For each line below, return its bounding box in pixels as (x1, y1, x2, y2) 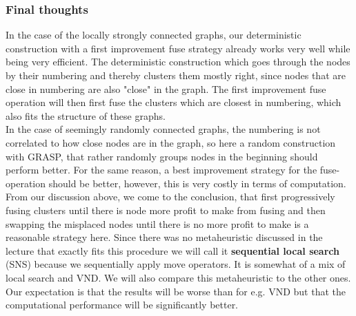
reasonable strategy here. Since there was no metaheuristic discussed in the (6, 230, 323, 244)
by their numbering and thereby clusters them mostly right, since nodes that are (6, 68, 346, 82)
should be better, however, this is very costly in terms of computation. (48, 176, 346, 190)
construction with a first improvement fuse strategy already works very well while (6, 41, 350, 55)
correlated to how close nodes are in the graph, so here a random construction (6, 135, 336, 149)
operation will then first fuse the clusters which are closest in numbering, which (6, 95, 342, 109)
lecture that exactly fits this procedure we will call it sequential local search (6, 243, 339, 257)
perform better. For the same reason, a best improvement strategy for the (6, 162, 317, 177)
